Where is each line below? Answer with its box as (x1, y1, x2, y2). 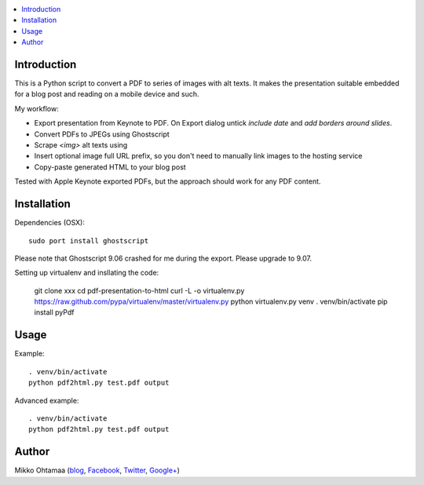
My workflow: (14, 104, 59, 113)
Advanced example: (14, 396, 79, 405)
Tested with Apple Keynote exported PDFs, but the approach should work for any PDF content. (14, 177, 321, 186)
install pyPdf (34, 308, 75, 317)
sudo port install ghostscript (28, 236, 149, 245)
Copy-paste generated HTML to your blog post (34, 162, 186, 172)
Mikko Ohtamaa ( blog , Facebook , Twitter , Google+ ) (14, 465, 181, 475)
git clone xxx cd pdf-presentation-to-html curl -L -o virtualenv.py (34, 286, 245, 295)
